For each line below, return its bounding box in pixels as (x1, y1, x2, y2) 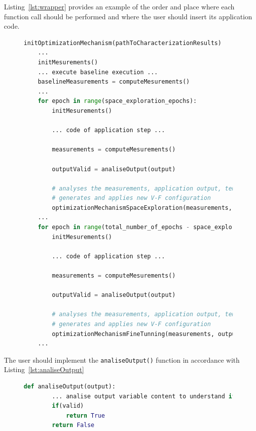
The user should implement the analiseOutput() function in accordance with (4, 354, 240, 365)
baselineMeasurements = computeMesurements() (37, 78, 190, 86)
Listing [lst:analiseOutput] (4, 364, 84, 375)
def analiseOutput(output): (24, 383, 116, 390)
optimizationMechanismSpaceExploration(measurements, (52, 204, 232, 211)
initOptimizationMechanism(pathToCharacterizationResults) (24, 39, 221, 47)
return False (52, 422, 95, 429)
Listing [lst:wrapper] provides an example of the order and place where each (4, 1, 235, 11)
